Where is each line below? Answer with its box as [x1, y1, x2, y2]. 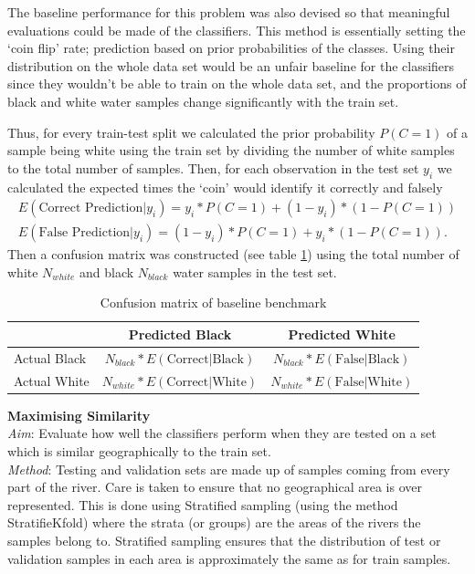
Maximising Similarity [7, 405, 151, 424]
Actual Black [14, 348, 87, 367]
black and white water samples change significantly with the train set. [7, 91, 399, 110]
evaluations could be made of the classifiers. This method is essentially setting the [7, 20, 466, 39]
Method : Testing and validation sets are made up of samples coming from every [7, 459, 450, 478]
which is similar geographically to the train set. [7, 441, 271, 460]
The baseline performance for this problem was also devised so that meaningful [7, 3, 450, 21]
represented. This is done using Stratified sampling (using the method [7, 495, 398, 514]
